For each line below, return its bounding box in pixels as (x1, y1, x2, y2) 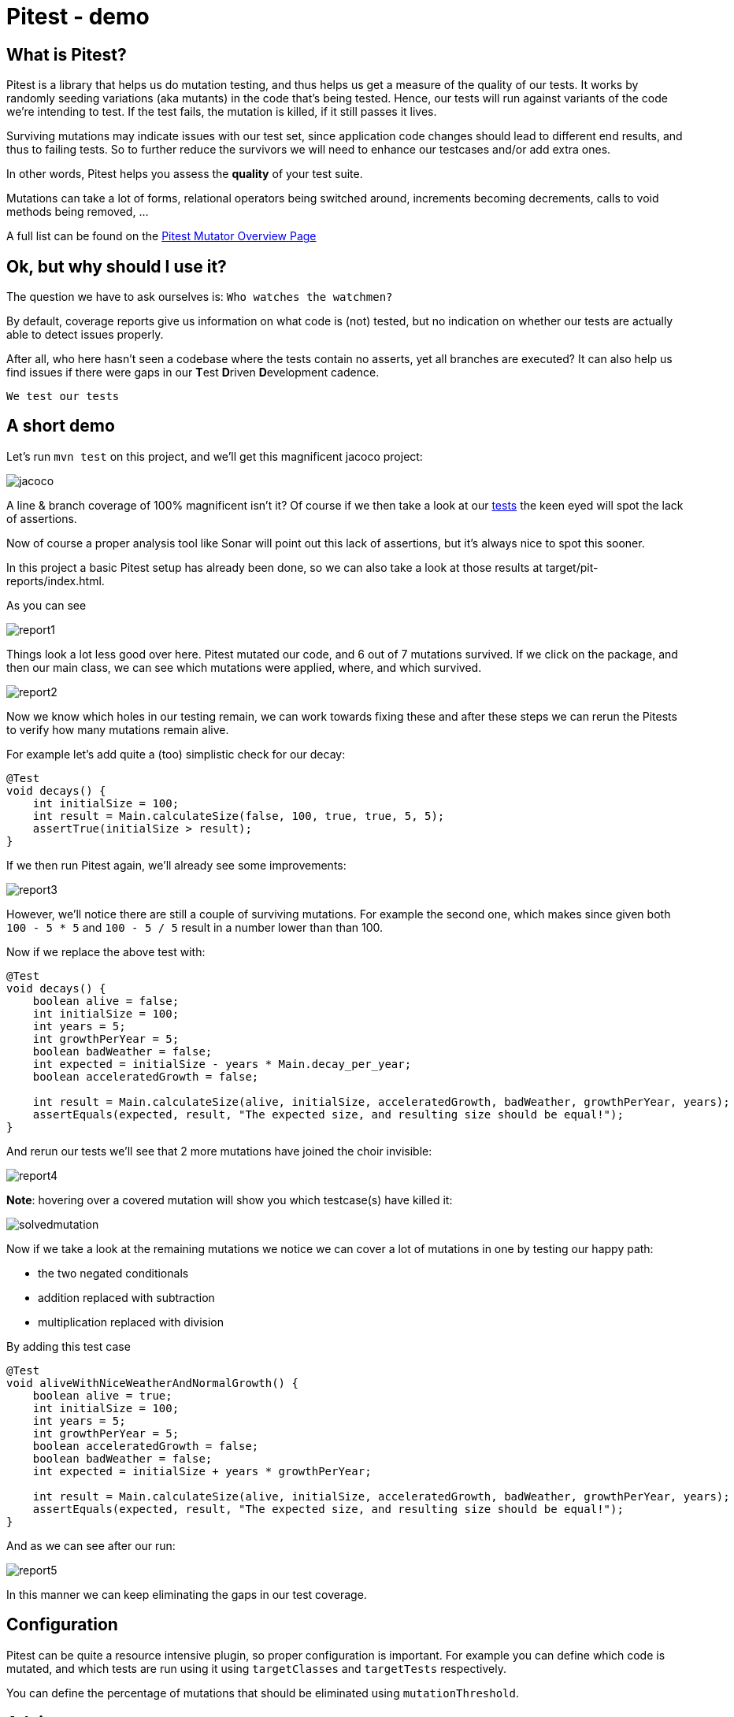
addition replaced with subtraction (38, 1290, 215, 1304)
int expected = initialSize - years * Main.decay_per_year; (32, 1057, 412, 1070)
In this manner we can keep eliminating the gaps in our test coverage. (6, 1587, 367, 1601)
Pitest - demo (6, 3, 150, 30)
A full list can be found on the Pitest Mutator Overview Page (6, 229, 317, 243)
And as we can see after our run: (6, 1538, 176, 1552)
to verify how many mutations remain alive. (6, 722, 229, 736)
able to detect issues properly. (6, 328, 164, 342)
